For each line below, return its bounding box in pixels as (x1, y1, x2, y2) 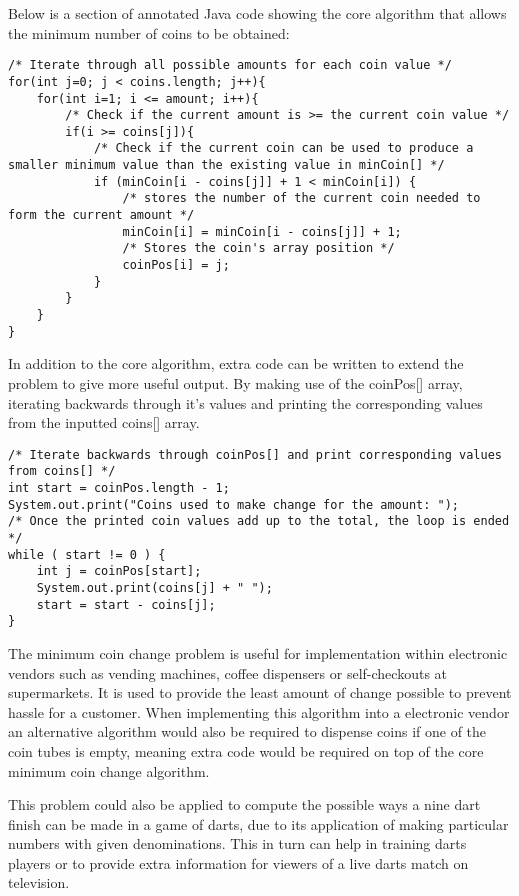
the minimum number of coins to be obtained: (8, 22, 290, 43)
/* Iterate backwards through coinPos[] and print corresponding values (8, 447, 502, 462)
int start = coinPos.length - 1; (8, 481, 230, 496)
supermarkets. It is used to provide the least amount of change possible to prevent (8, 682, 512, 703)
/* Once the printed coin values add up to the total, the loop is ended (8, 514, 510, 529)
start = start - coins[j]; (36, 597, 216, 612)
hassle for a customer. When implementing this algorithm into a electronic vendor (8, 701, 510, 722)
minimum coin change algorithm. (8, 760, 210, 781)
